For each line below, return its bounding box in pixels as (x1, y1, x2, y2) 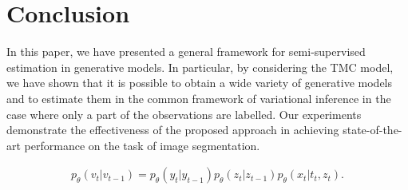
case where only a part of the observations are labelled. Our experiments (6, 105, 362, 122)
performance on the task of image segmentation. (24, 137, 260, 153)
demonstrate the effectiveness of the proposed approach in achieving (6, 121, 339, 138)
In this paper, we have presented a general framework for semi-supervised (6, 43, 366, 60)
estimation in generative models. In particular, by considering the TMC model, (6, 58, 394, 75)
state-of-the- (343, 121, 402, 138)
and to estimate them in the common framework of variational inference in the (6, 89, 391, 106)
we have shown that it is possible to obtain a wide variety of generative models (6, 74, 393, 91)
